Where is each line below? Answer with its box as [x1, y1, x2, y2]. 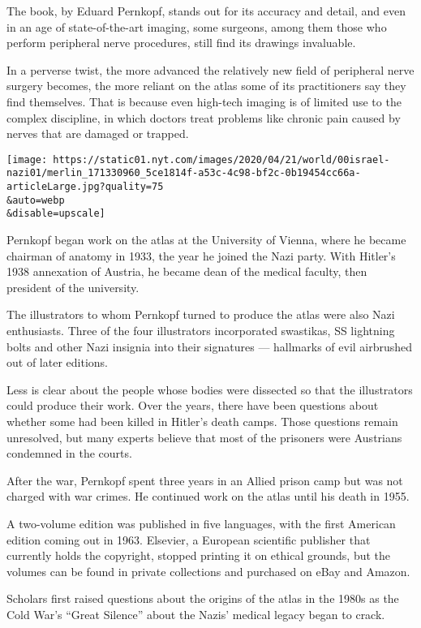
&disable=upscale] [6, 208, 105, 220]
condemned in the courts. [6, 445, 132, 462]
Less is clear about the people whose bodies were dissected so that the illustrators [6, 381, 413, 398]
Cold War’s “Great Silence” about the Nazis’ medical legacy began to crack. [6, 605, 385, 622]
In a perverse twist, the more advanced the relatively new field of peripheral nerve [6, 61, 415, 78]
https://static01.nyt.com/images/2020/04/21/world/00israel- [53, 153, 390, 166]
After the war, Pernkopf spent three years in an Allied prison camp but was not [6, 471, 403, 488]
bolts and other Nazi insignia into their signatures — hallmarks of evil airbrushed [6, 338, 413, 355]
